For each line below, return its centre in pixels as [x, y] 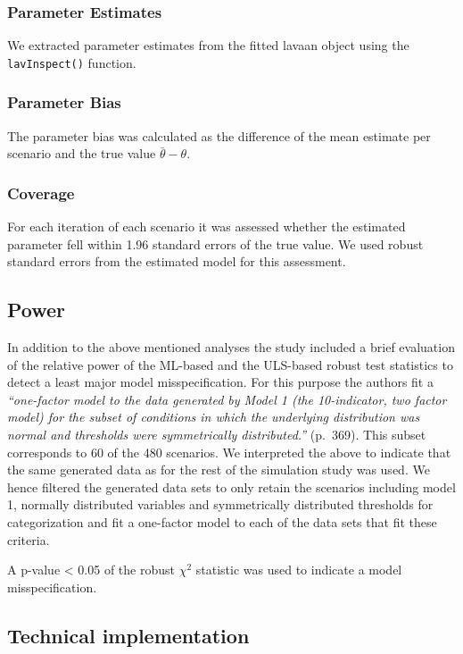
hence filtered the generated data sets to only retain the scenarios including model [231, 486]
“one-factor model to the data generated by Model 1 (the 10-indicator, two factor [227, 399]
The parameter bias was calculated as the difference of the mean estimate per [219, 135]
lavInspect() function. [72, 62]
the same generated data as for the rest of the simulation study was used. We [219, 470]
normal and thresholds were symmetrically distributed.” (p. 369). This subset [217, 435]
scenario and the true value [82, 153]
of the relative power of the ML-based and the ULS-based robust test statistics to [230, 364]
